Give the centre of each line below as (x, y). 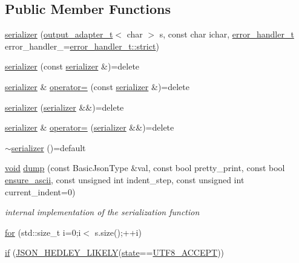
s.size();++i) (118, 232)
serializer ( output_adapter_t (59, 34)
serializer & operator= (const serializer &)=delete (97, 86)
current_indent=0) (40, 191)
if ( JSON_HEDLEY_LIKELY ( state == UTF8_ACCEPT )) (115, 252)
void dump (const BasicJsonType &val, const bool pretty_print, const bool (145, 168)
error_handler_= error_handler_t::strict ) (82, 46)
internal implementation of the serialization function (102, 212)
